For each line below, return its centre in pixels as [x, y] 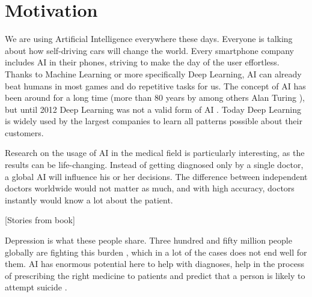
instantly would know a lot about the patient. [89, 199]
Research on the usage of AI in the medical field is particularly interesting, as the [155, 153]
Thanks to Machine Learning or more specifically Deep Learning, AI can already [153, 73]
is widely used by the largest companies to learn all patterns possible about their [154, 121]
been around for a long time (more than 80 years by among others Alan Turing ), [155, 97]
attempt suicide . [36, 287]
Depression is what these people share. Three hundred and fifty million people [148, 240]
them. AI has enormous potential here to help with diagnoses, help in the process [154, 264]
